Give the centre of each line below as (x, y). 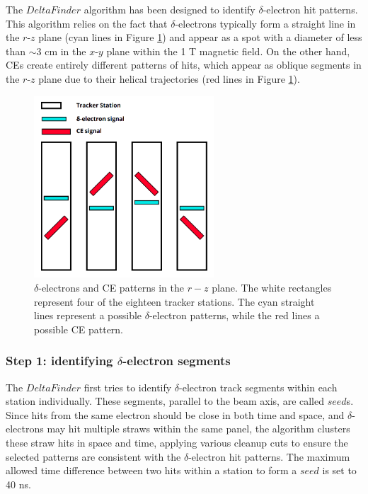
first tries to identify (128, 387)
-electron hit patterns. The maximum (269, 456)
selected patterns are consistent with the (93, 456)
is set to (339, 470)
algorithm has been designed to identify (169, 9)
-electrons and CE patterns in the (111, 288)
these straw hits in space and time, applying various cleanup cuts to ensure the (177, 442)
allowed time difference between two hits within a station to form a (151, 470)
